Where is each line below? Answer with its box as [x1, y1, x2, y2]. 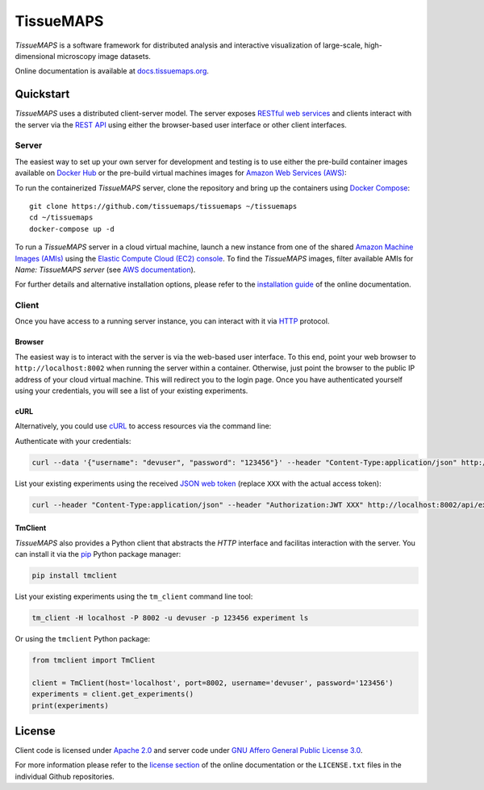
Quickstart [15, 87, 70, 101]
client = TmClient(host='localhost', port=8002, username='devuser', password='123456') [31, 678, 394, 688]
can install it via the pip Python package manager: [15, 550, 181, 559]
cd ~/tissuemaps [29, 213, 94, 222]
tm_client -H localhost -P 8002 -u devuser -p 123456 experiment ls [31, 613, 309, 623]
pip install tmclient [31, 571, 118, 580]
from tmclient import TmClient [31, 656, 156, 665]
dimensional [15, 51, 56, 61]
